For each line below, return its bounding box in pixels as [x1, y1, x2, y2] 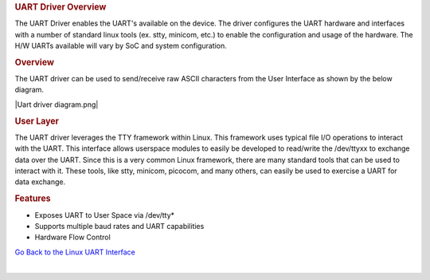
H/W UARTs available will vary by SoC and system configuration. [14, 41, 227, 51]
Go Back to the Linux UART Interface [14, 247, 135, 257]
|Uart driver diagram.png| [14, 100, 99, 109]
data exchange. [14, 177, 66, 187]
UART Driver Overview [14, 2, 107, 12]
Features [14, 193, 51, 204]
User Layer [14, 116, 60, 127]
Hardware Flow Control [34, 232, 111, 243]
